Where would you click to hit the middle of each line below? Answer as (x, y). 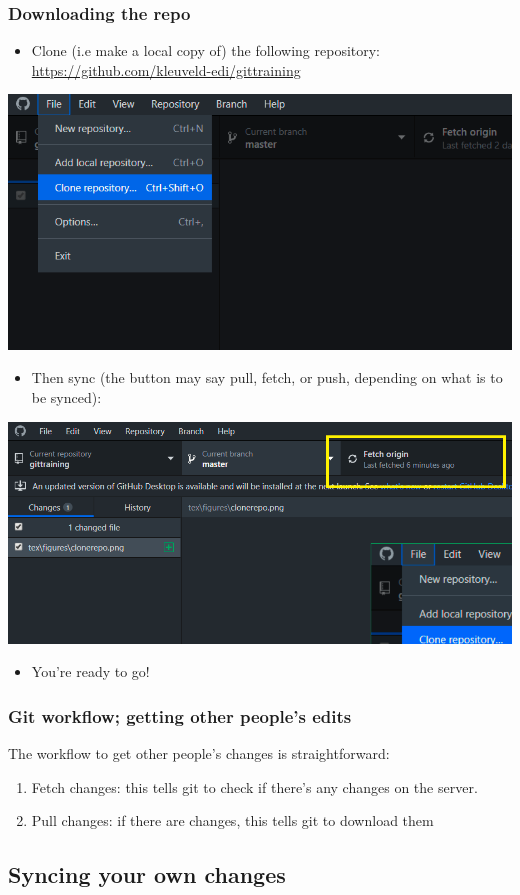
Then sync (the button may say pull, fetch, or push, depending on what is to (267, 377)
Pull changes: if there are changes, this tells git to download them (232, 820)
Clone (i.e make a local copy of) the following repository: (206, 50)
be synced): (66, 396)
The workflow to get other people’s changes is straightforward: (199, 752)
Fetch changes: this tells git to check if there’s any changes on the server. (254, 786)
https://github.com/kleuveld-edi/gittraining (166, 69)
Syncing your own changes (147, 874)
